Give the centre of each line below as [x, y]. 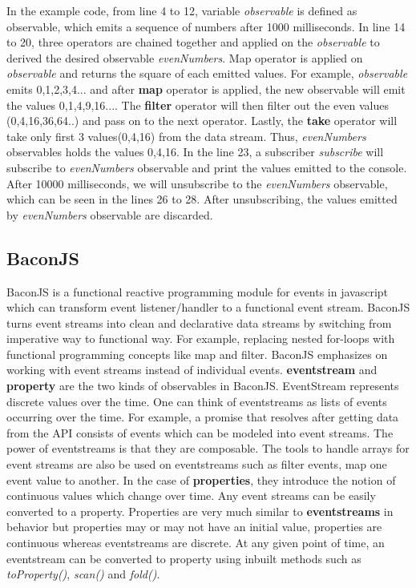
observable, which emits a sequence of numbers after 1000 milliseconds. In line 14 [206, 26]
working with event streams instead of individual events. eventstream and [192, 370]
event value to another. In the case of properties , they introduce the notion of [201, 479]
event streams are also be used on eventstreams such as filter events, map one [197, 464]
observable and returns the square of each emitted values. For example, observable [207, 73]
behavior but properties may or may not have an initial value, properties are [194, 527]
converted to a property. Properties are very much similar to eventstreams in [200, 511]
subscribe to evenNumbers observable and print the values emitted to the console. [207, 167]
